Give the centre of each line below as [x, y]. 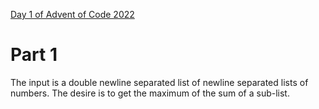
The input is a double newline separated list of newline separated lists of [159, 82]
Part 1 [34, 55]
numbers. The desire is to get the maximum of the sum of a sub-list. [150, 93]
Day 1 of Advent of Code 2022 [72, 14]
